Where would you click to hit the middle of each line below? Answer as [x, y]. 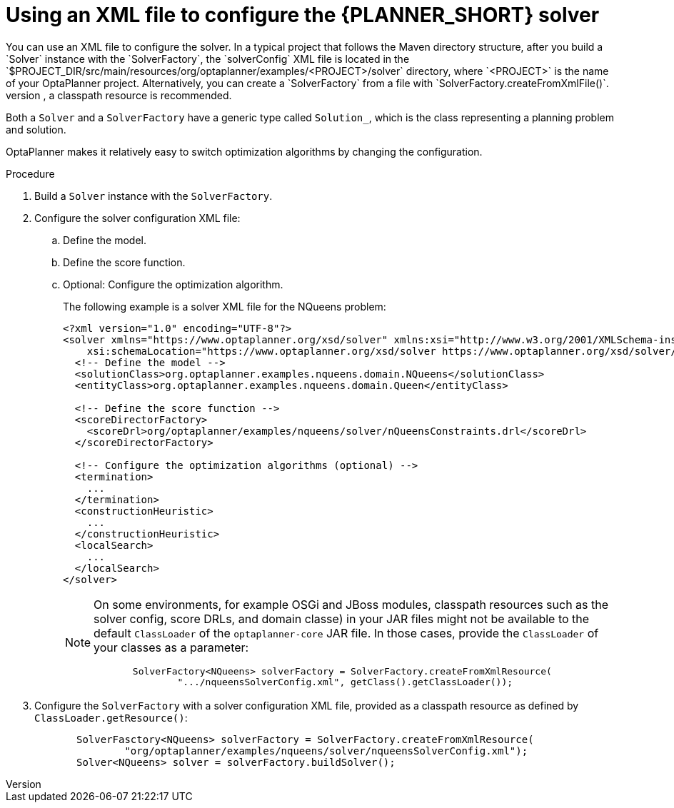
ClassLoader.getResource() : [111, 717]
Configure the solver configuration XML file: [137, 218]
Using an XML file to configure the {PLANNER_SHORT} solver [303, 15]
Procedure [30, 173]
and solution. [36, 129]
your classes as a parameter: [171, 647]
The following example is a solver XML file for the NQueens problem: [225, 306]
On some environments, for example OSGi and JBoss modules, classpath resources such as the [351, 604]
